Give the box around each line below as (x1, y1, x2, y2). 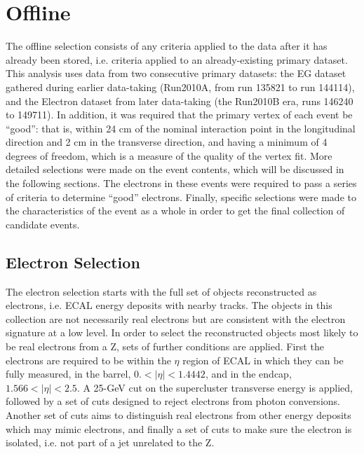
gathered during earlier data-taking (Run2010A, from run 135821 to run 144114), (6, 79, 355, 94)
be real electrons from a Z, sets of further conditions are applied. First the (6, 339, 324, 354)
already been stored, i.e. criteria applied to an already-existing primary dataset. (6, 52, 348, 67)
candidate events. (6, 216, 80, 231)
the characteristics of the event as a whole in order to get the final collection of (6, 203, 345, 218)
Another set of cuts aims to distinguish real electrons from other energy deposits (6, 407, 351, 422)
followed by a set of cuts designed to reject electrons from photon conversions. (6, 394, 340, 408)
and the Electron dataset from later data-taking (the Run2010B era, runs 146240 (6, 93, 353, 108)
